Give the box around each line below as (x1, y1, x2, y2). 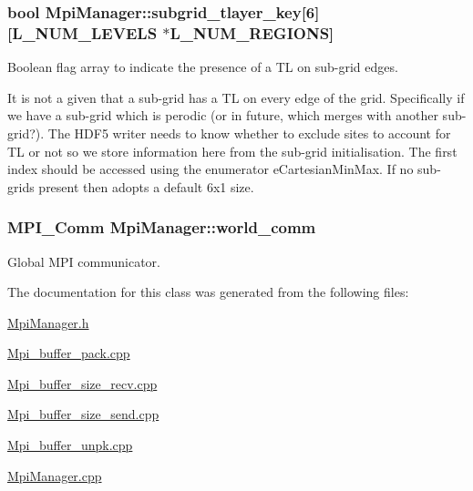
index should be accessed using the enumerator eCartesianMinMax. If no (7, 159, 414, 179)
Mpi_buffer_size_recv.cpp (7, 373, 158, 393)
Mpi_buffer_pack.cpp (7, 343, 130, 363)
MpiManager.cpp (7, 465, 102, 485)
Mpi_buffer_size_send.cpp (7, 404, 159, 424)
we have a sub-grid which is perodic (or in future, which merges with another (7, 106, 438, 125)
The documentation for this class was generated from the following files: (7, 282, 409, 302)
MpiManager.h (7, 312, 89, 332)
